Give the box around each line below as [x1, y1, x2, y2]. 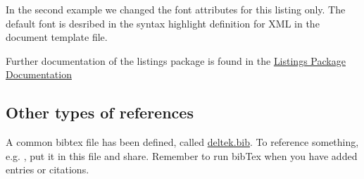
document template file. [6, 30, 108, 44]
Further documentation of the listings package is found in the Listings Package [6, 53, 346, 68]
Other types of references [6, 101, 194, 123]
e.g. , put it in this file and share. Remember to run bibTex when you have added [6, 148, 358, 163]
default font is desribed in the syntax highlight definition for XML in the [6, 16, 320, 30]
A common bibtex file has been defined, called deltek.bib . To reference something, [6, 135, 359, 149]
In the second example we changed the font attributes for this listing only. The [6, 2, 346, 16]
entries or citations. [6, 162, 89, 177]
